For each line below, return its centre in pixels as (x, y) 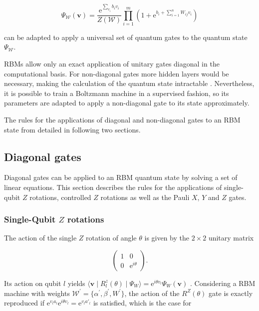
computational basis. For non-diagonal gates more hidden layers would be (117, 73)
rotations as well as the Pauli (145, 197)
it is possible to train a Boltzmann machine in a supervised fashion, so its (117, 93)
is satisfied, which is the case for (142, 303)
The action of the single (40, 238)
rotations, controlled (60, 197)
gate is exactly (231, 293)
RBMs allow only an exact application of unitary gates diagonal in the (112, 64)
